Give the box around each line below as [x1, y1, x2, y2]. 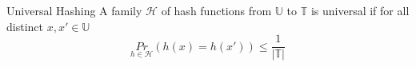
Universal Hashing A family [6, 2, 142, 18]
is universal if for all [310, 2, 410, 18]
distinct [6, 18, 43, 34]
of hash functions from [161, 2, 272, 18]
